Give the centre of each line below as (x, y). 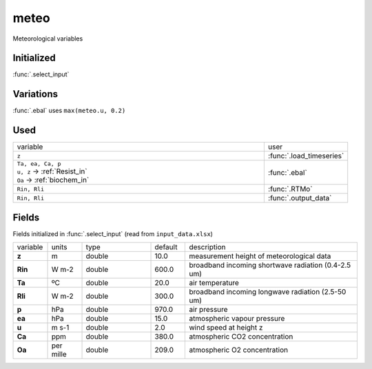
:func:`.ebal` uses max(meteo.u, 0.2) (69, 111)
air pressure (208, 310)
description (207, 247)
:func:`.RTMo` (290, 189)
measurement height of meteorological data (260, 256)
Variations (35, 94)
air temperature (214, 283)
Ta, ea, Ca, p (39, 164)
